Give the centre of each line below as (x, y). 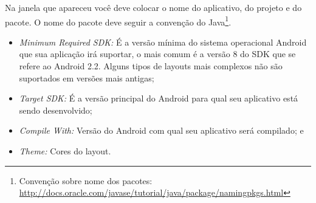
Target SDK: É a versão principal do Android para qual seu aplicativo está (159, 98)
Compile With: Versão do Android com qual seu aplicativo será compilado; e (161, 130)
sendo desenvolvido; (56, 110)
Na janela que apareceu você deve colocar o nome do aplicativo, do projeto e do (153, 7)
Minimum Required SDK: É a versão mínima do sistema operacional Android (163, 42)
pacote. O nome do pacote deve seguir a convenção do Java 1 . (118, 21)
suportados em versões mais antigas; (87, 77)
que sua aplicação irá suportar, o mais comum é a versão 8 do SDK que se (157, 54)
